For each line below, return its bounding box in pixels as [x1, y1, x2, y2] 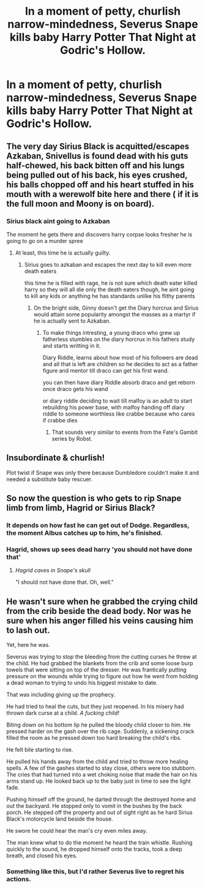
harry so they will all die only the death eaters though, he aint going [24, 286, 195, 293]
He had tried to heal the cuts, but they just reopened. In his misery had [6, 703, 184, 711]
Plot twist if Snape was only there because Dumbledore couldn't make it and [6, 469, 199, 476]
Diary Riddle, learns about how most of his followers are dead [42, 354, 198, 361]
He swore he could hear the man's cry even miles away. [6, 827, 148, 835]
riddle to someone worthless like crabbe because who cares [42, 410, 195, 417]
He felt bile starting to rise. [6, 746, 73, 753]
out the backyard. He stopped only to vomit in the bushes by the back [6, 802, 182, 810]
